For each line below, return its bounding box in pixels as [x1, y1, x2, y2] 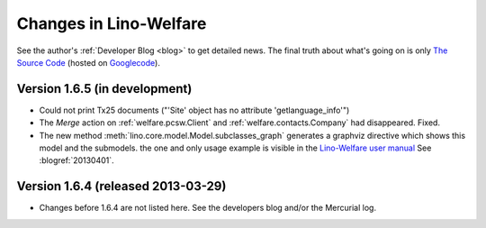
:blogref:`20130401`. [39, 155, 114, 166]
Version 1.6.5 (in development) [16, 81, 193, 96]
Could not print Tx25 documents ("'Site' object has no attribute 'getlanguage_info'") [39, 105, 350, 115]
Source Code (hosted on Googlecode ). [16, 57, 161, 68]
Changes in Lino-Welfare [16, 14, 207, 33]
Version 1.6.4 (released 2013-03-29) [16, 178, 227, 194]
